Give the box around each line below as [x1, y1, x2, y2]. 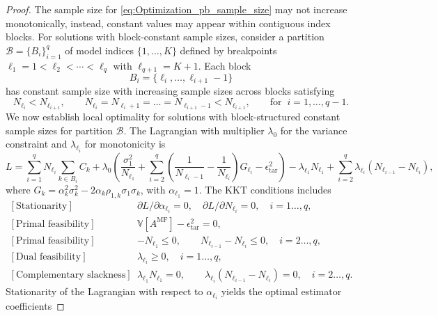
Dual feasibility [15, 251, 81, 262]
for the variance [280, 123, 347, 137]
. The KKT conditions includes [198, 182, 331, 196]
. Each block [198, 58, 251, 72]
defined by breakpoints [180, 42, 277, 57]
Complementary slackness [15, 270, 126, 281]
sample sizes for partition [6, 123, 113, 137]
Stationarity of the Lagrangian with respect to [6, 284, 203, 299]
